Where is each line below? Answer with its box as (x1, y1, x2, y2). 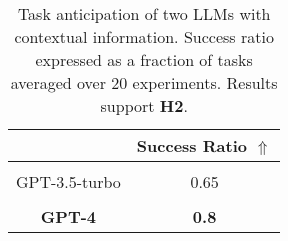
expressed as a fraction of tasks (35, 48, 253, 71)
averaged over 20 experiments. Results (10, 71, 278, 94)
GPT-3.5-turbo (16, 170, 121, 193)
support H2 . (100, 94, 188, 117)
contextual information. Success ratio (14, 25, 274, 48)
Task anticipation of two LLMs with (17, 2, 271, 25)
